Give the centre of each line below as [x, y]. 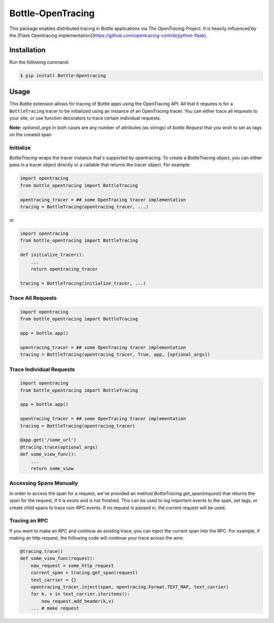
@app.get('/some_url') [48, 440]
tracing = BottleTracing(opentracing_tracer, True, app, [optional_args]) [115, 355]
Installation [27, 50]
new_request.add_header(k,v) [78, 601]
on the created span [30, 134]
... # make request [55, 608]
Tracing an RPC [29, 521]
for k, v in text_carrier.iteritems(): [80, 594]
